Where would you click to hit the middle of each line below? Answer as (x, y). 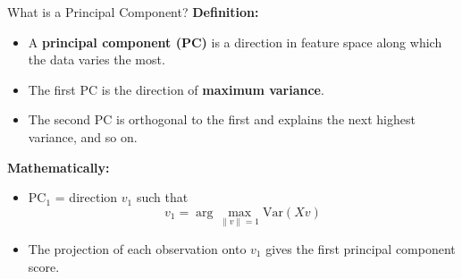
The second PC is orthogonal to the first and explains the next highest (222, 119)
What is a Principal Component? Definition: (133, 12)
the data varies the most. (97, 59)
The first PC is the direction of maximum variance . (176, 89)
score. (44, 266)
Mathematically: (59, 167)
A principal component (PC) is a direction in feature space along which (235, 42)
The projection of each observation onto (137, 248)
